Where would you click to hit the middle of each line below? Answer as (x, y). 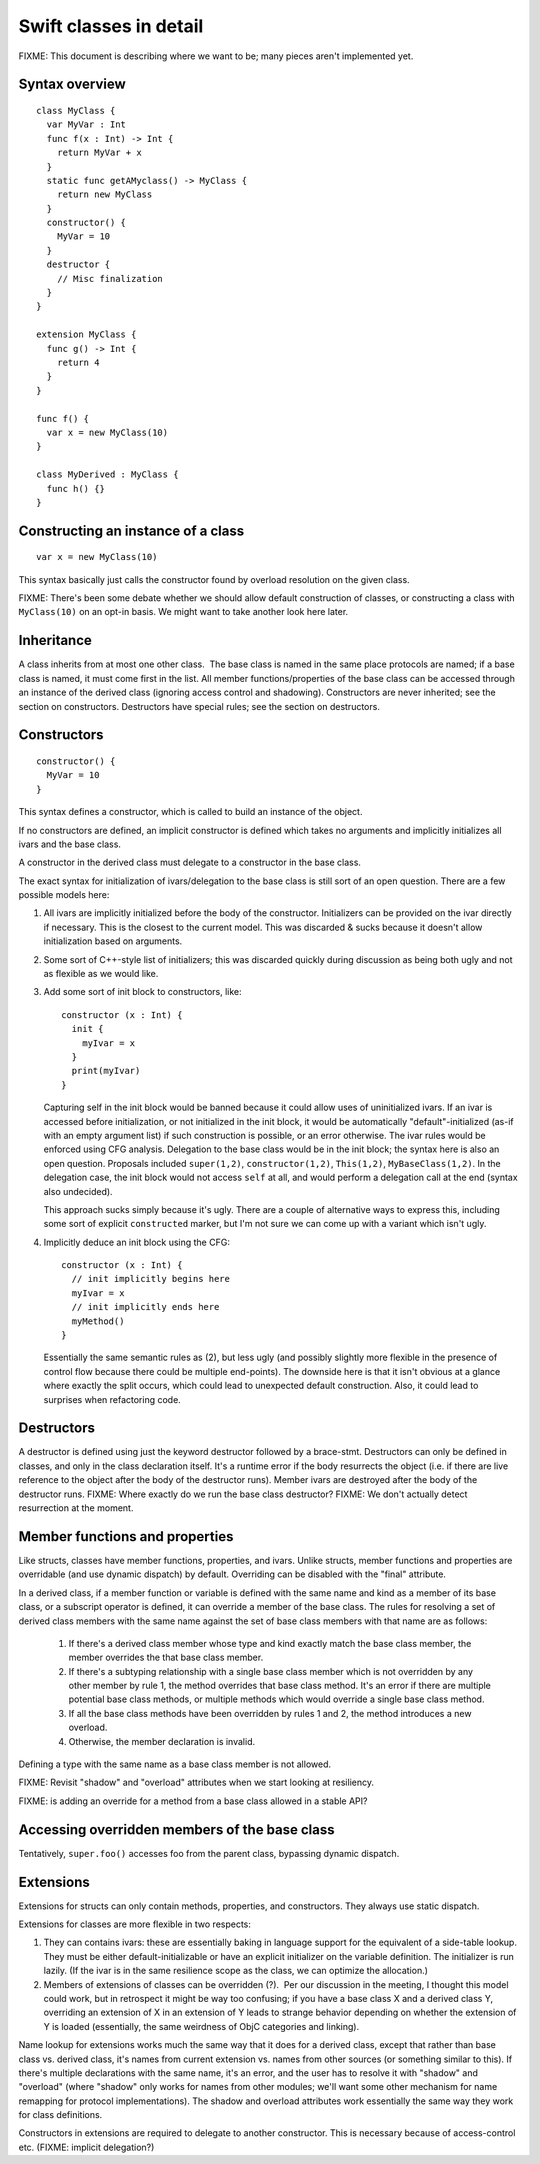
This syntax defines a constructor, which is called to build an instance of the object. (190, 812)
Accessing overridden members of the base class (176, 1829)
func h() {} (75, 488)
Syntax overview (72, 84)
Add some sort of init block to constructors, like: (142, 992)
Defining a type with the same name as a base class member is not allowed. (175, 1764)
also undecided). (78, 1191)
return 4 (78, 362)
